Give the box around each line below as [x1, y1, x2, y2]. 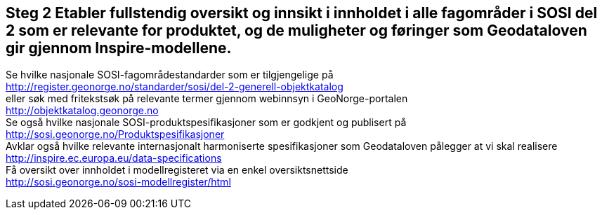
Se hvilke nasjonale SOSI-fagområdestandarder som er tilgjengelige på [6, 69, 334, 81]
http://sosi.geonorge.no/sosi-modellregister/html [6, 176, 231, 188]
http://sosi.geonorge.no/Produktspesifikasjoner [6, 128, 225, 141]
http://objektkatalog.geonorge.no [6, 104, 159, 117]
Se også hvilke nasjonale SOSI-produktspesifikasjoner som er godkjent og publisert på [6, 116, 407, 129]
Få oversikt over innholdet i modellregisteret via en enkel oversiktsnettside [6, 164, 348, 176]
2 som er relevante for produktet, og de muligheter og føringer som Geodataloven [6, 22, 587, 39]
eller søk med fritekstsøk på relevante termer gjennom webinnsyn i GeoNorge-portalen [6, 92, 408, 105]
